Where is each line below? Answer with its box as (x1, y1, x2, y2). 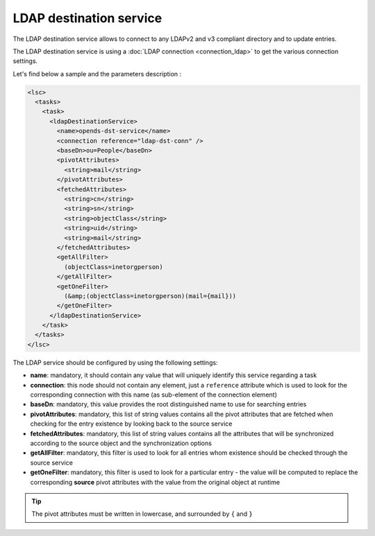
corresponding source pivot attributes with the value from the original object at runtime (30, 478, 281, 486)
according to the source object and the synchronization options (30, 439, 212, 447)
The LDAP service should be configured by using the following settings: (12, 358, 218, 367)
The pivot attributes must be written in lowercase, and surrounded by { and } (31, 510, 253, 518)
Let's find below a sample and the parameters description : (12, 69, 182, 78)
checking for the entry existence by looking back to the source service (30, 420, 233, 428)
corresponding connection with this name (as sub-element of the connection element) (30, 390, 277, 399)
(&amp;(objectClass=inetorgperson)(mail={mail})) (63, 292, 237, 300)
